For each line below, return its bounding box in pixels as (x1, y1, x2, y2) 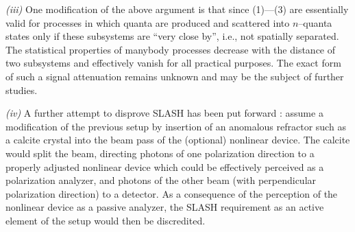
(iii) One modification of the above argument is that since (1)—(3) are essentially (5, 2, 349, 16)
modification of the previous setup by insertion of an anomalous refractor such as (5, 119, 346, 133)
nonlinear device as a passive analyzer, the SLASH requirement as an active (5, 200, 324, 214)
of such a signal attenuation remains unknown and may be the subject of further (5, 69, 344, 83)
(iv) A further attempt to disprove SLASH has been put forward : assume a (5, 106, 323, 120)
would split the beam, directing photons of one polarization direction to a (5, 146, 315, 160)
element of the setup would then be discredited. (5, 213, 206, 227)
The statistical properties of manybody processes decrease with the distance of (5, 42, 336, 56)
